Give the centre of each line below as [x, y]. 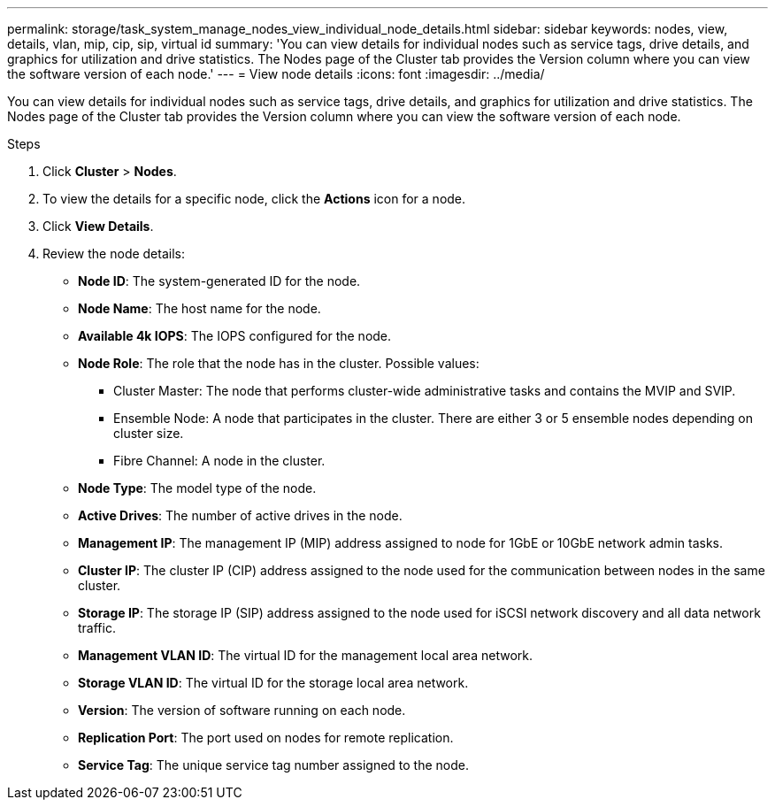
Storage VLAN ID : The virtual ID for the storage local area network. [273, 683]
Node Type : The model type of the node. [197, 488]
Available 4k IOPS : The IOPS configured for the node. [235, 336]
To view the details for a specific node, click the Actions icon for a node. [254, 199]
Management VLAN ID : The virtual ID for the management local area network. [305, 655]
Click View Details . [98, 226]
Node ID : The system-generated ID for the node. [219, 281]
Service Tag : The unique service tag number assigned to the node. [274, 765]
